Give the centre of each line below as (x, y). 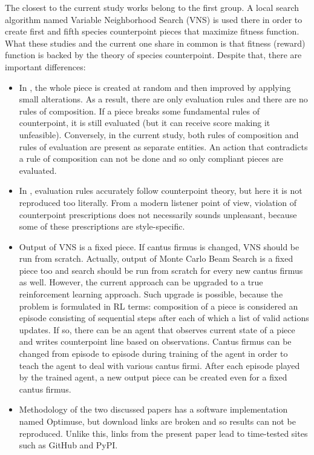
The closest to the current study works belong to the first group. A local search (152, 7)
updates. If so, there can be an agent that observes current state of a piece (157, 329)
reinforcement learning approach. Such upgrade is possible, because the (151, 294)
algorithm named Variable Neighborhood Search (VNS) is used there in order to (154, 19)
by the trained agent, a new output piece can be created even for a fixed (153, 377)
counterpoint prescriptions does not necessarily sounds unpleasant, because (158, 214)
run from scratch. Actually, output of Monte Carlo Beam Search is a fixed (156, 258)
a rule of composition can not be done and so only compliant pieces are (151, 158)
